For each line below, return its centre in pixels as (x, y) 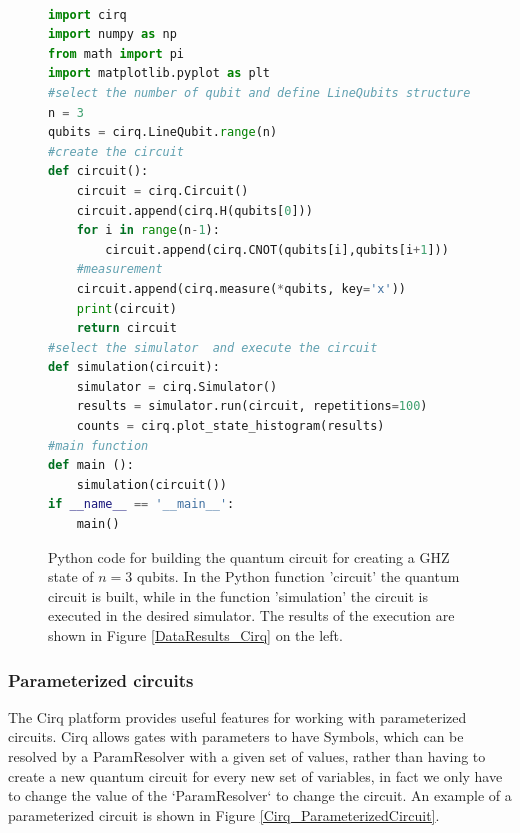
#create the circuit (116, 151)
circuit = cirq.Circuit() (162, 190)
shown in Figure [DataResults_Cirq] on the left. (195, 635)
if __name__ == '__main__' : (141, 504)
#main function (98, 445)
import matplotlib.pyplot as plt (159, 73)
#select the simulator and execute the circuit (213, 347)
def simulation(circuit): (134, 367)
